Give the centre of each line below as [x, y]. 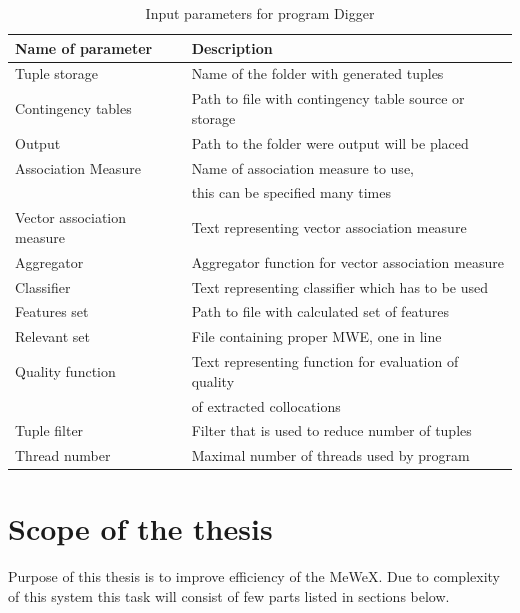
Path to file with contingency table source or [328, 98]
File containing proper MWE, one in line [316, 336]
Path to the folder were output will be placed [330, 142]
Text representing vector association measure [329, 227]
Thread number [63, 455]
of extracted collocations [266, 405]
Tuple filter [49, 430]
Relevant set [52, 336]
